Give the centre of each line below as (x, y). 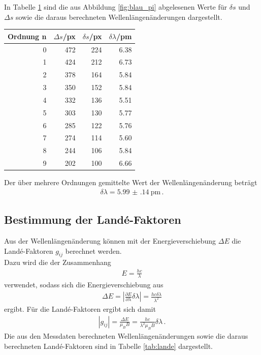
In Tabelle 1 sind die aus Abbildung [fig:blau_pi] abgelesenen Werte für (116, 7)
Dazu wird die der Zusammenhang (58, 262)
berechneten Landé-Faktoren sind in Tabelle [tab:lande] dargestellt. (108, 346)
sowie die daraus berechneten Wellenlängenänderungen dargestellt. (119, 17)
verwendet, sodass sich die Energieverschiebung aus (84, 285)
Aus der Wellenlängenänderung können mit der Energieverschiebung (110, 241)
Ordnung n (27, 36)
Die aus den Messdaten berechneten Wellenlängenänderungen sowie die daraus (126, 336)
